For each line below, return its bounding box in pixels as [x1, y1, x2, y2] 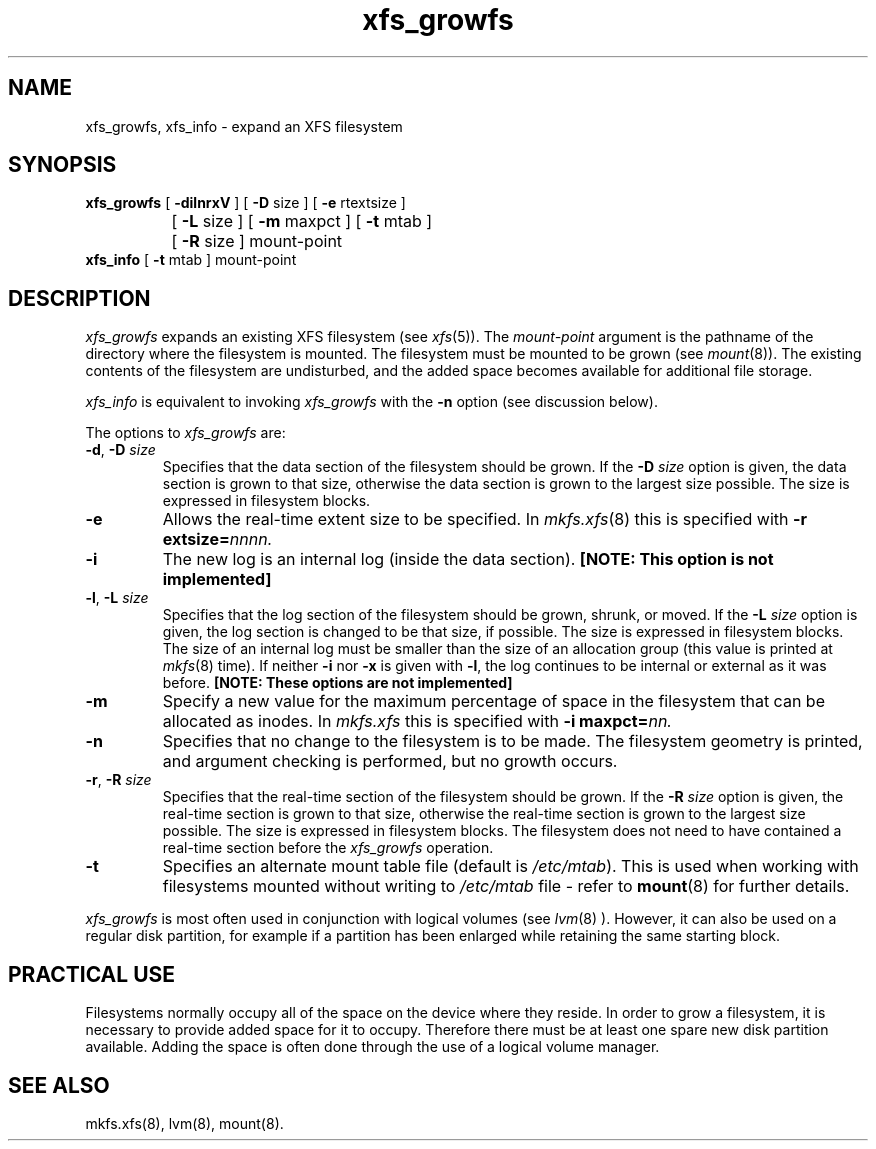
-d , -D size [85, 441, 156, 459]
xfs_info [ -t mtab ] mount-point [85, 251, 297, 269]
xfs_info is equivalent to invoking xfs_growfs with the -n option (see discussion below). [85, 393, 658, 411]
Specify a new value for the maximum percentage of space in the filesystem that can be [162, 691, 825, 712]
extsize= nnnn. [162, 529, 273, 550]
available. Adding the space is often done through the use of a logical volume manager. [85, 1038, 660, 1056]
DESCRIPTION [8, 285, 151, 311]
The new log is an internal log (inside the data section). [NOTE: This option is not [162, 549, 774, 570]
